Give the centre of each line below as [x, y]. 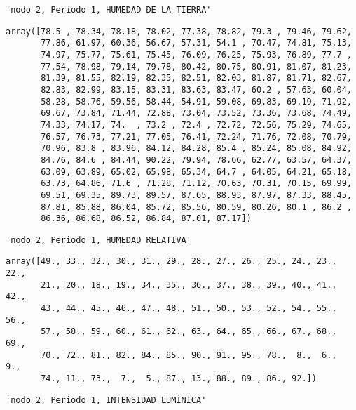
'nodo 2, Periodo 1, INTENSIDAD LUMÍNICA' [106, 400]
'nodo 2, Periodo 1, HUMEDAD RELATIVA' [98, 240]
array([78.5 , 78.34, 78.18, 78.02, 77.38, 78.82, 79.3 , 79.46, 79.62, [179, 31]
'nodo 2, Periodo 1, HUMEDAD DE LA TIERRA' [109, 10]
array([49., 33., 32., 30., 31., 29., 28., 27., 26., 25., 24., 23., [171, 262]
